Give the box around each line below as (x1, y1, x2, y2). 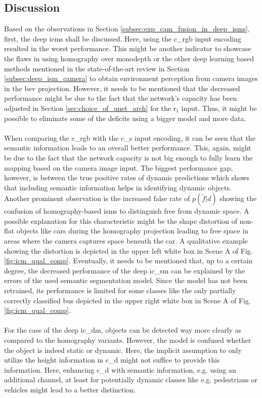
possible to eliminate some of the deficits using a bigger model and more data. (4, 112, 246, 123)
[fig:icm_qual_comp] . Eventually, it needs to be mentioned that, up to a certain (4, 255, 253, 266)
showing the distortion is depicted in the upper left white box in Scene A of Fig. (4, 245, 253, 256)
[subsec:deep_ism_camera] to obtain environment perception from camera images (4, 73, 258, 84)
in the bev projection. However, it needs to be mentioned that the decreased (4, 83, 240, 93)
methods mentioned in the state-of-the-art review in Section (4, 63, 190, 73)
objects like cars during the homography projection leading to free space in (16, 225, 249, 236)
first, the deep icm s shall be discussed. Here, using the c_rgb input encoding (4, 33, 241, 44)
